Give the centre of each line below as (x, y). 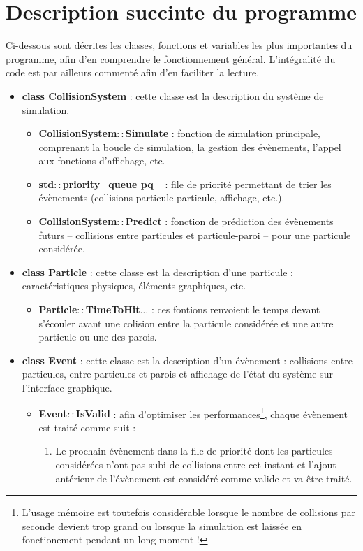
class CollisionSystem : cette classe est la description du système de (173, 95)
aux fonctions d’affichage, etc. (102, 160)
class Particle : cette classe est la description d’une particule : (157, 272)
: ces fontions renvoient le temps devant (236, 309)
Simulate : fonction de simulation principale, (223, 133)
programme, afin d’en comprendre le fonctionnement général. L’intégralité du (171, 58)
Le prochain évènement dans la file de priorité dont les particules (194, 451)
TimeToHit (113, 309)
